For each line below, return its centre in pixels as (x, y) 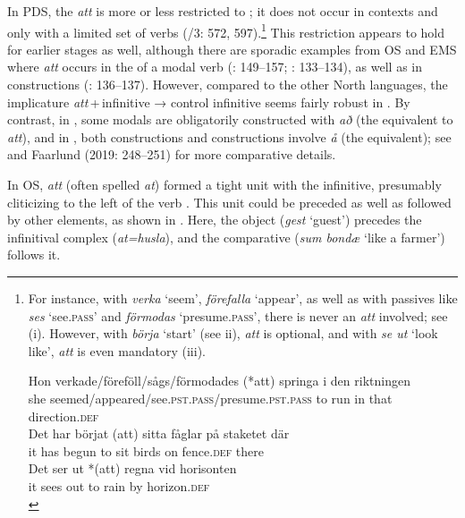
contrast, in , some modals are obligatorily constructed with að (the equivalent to (230, 119)
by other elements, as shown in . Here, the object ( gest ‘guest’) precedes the (215, 220)
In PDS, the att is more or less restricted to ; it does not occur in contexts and (223, 11)
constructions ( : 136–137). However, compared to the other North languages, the (228, 85)
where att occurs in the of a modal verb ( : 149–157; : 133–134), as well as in (215, 67)
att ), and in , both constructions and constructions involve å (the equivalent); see (229, 136)
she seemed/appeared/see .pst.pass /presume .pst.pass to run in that (210, 398)
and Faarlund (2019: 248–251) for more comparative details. (172, 154)
